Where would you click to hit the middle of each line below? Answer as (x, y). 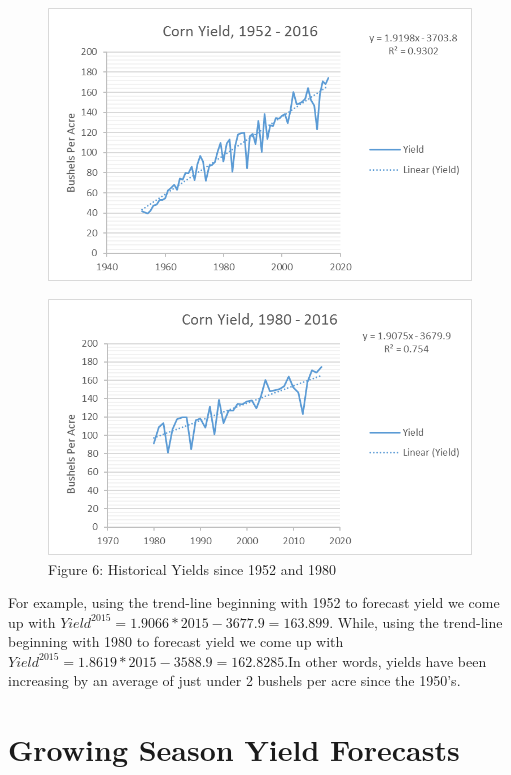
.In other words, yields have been (385, 660)
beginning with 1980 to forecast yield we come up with (176, 641)
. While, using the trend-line (416, 621)
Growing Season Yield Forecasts (234, 749)
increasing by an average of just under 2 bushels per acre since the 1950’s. (234, 680)
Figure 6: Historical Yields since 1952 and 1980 (192, 568)
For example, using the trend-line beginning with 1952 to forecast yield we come (254, 602)
